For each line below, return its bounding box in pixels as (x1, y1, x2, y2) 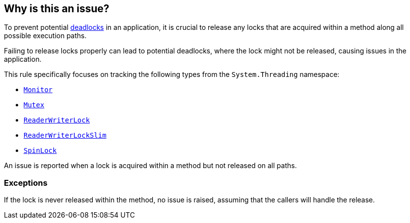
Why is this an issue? (4, 2, 109, 15)
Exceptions (4, 177, 48, 188)
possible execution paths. (4, 31, 87, 40)
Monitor (24, 86, 53, 94)
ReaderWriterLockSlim (24, 131, 107, 140)
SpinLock (24, 147, 57, 155)
